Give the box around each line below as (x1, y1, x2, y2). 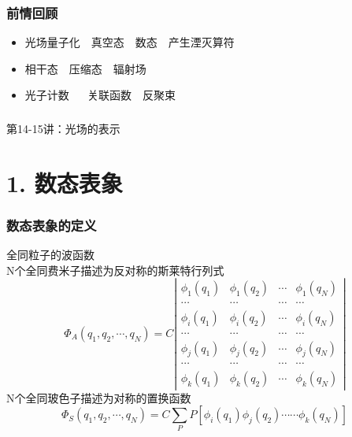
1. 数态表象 (6, 166, 123, 198)
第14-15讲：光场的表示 (6, 120, 120, 136)
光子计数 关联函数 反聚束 (24, 87, 176, 103)
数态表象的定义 (6, 215, 97, 235)
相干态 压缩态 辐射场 (24, 60, 146, 76)
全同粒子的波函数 (6, 246, 94, 263)
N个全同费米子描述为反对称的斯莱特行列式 (6, 261, 224, 278)
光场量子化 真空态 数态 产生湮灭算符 (24, 34, 235, 50)
